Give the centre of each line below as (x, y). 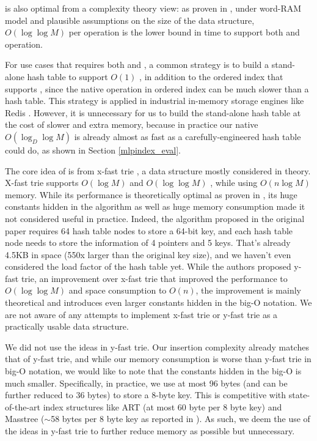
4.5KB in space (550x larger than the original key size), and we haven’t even (148, 254)
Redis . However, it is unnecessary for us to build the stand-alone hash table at (153, 112)
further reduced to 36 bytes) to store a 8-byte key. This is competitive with (146, 395)
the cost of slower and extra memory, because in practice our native (132, 124)
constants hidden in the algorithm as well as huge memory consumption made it (155, 206)
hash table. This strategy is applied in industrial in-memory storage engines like (155, 101)
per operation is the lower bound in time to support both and (184, 32)
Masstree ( (25, 419)
